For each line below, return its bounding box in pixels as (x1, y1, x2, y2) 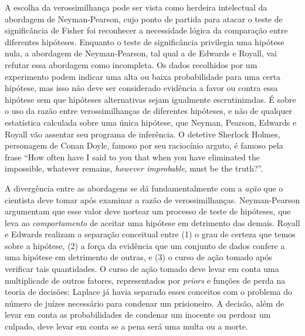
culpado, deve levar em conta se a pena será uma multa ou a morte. (5, 320, 248, 332)
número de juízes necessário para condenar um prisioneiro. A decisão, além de (5, 297, 284, 309)
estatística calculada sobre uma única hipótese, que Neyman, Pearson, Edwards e (5, 116, 297, 128)
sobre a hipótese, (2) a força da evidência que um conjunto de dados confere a (5, 239, 285, 251)
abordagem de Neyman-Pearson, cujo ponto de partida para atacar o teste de (5, 12, 283, 25)
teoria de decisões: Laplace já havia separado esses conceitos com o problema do (5, 285, 292, 298)
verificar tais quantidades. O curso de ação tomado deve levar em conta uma (5, 263, 279, 275)
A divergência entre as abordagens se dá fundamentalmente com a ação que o (5, 182, 283, 194)
